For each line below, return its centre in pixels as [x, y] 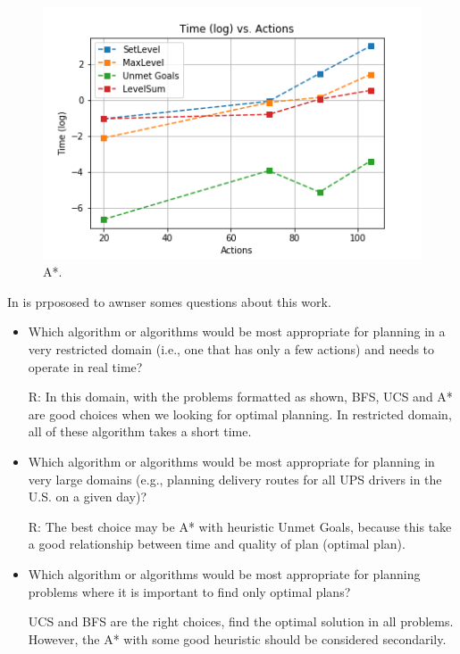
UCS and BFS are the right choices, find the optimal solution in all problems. [241, 621]
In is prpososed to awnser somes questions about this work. [169, 301]
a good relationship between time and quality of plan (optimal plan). [217, 544]
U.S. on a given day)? [88, 497]
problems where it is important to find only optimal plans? [189, 591]
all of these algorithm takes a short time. [140, 431]
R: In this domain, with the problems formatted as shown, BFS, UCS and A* [240, 397]
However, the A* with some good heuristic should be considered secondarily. [237, 638]
